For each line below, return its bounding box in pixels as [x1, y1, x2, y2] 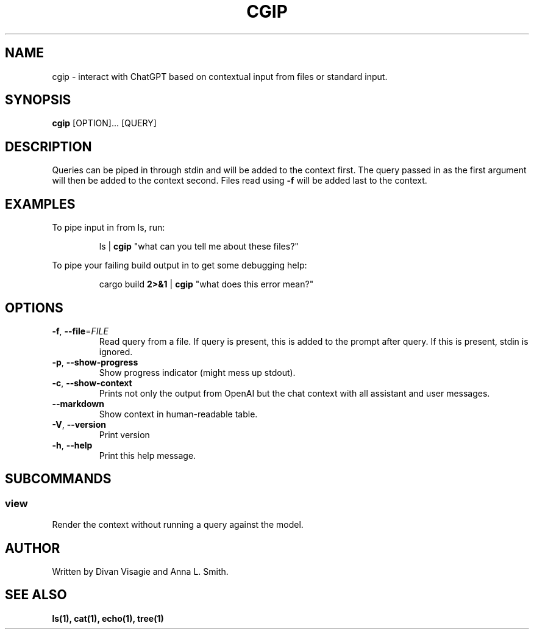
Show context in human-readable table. [99, 408, 258, 419]
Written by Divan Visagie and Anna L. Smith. [52, 566, 229, 577]
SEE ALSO [5, 587, 67, 603]
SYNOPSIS [5, 92, 71, 108]
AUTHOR [5, 540, 60, 556]
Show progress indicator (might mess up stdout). [99, 367, 296, 378]
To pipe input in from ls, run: [52, 222, 165, 233]
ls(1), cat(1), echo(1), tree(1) [52, 613, 164, 624]
